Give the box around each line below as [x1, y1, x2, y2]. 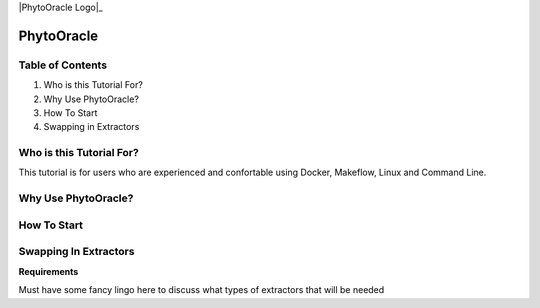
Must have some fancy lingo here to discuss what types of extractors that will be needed [18, 284, 385, 296]
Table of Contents [18, 58, 108, 72]
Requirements [18, 265, 79, 277]
